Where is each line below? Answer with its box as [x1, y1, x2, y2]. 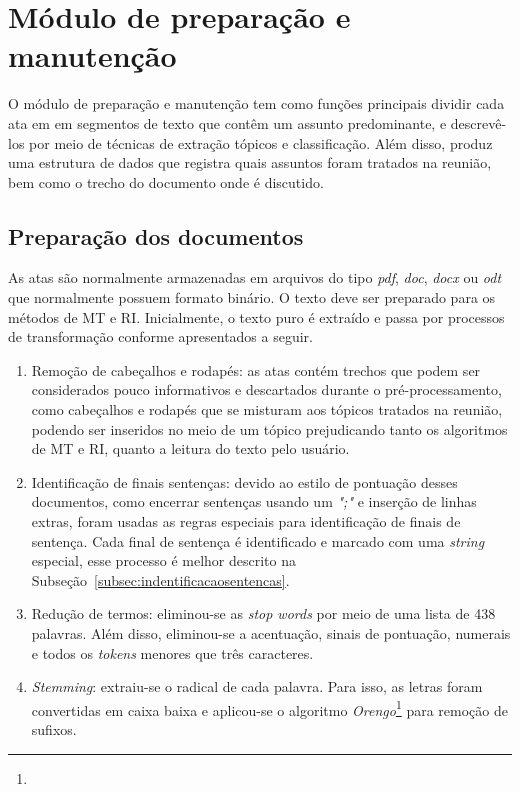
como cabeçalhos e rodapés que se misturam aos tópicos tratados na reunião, [31, 399, 503, 420]
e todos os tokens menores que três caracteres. [31, 642, 314, 663]
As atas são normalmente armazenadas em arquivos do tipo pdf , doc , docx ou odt [8, 267, 502, 288]
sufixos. [31, 719, 77, 740]
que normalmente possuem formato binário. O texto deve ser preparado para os [8, 287, 496, 308]
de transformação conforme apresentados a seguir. [8, 326, 313, 347]
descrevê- [450, 112, 507, 133]
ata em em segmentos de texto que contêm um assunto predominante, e [8, 112, 447, 133]
